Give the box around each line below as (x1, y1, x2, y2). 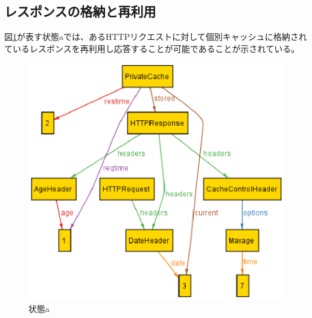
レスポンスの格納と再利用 (4, 2, 156, 21)
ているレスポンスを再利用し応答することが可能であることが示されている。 (4, 42, 300, 54)
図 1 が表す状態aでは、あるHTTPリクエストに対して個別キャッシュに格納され (4, 30, 307, 43)
